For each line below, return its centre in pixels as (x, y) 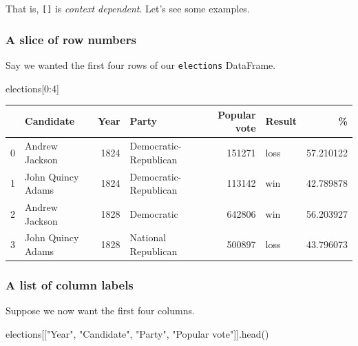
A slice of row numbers (71, 39)
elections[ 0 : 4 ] (32, 88)
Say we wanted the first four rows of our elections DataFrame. (141, 64)
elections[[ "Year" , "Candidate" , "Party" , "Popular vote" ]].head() (137, 333)
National (148, 237)
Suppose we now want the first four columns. (100, 311)
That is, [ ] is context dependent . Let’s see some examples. (128, 8)
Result (281, 121)
